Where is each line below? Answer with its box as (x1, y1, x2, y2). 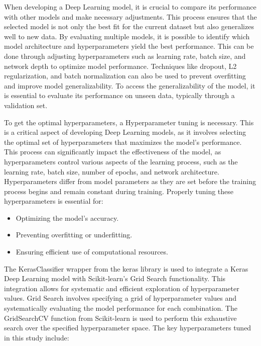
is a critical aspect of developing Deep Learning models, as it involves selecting (4, 127, 246, 137)
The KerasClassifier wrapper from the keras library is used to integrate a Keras (4, 263, 248, 274)
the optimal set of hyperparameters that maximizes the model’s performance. (4, 136, 242, 147)
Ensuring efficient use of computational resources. (16, 246, 168, 257)
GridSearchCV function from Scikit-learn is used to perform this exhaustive (4, 312, 237, 323)
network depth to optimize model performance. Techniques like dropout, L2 (4, 60, 237, 71)
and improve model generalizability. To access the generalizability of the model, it (4, 80, 255, 91)
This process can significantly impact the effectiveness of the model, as (4, 146, 221, 157)
